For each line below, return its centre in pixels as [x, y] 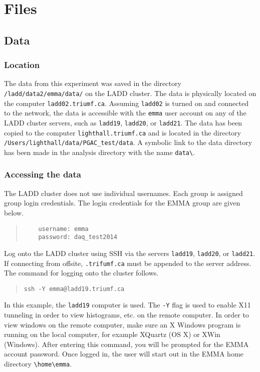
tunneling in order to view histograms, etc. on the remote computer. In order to [126, 315]
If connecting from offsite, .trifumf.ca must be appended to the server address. [128, 263]
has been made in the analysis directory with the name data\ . [100, 152]
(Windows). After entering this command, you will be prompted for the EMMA [126, 344]
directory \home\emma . [38, 364]
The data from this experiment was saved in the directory [93, 83]
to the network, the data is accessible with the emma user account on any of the [125, 113]
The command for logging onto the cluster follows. [81, 273]
